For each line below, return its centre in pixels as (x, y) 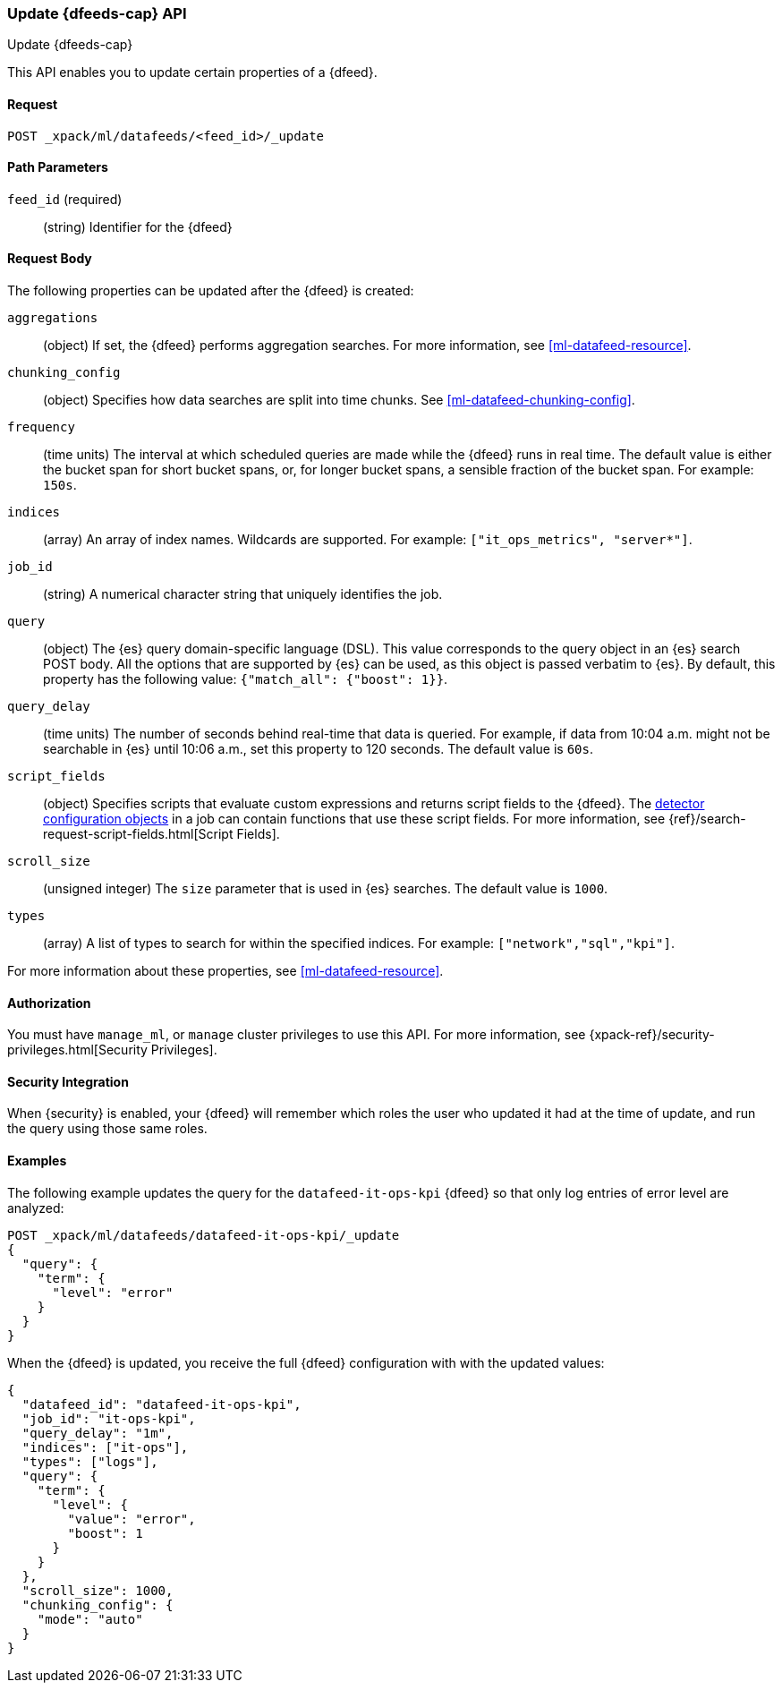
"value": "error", (132, 1519)
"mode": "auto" (90, 1619)
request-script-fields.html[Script (138, 834)
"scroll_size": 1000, (98, 1590)
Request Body (50, 259)
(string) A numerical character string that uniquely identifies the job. (243, 594)
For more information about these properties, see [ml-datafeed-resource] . (225, 971)
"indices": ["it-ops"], (105, 1447)
